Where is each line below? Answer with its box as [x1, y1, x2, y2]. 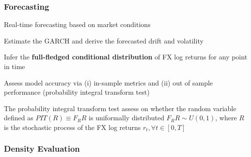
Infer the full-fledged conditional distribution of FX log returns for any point [4, 52, 248, 62]
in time [4, 61, 25, 71]
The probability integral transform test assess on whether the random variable [4, 103, 236, 113]
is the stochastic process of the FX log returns [4, 122, 141, 132]
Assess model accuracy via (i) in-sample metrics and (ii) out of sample [4, 77, 213, 87]
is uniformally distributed [89, 113, 164, 123]
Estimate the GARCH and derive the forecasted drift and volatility [4, 35, 204, 45]
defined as [4, 113, 33, 123]
